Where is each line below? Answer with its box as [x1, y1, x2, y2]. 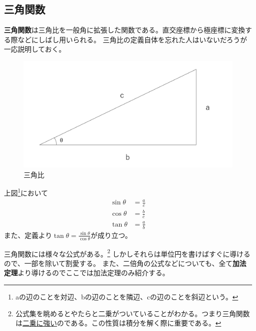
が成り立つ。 [91, 230, 132, 240]
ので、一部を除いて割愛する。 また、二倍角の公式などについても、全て [4, 258, 233, 268]
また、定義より [4, 230, 52, 240]
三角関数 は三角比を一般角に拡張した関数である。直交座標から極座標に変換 [4, 25, 245, 35]
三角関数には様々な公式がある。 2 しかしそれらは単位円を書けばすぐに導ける [4, 247, 251, 259]
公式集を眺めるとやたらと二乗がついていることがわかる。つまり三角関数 [15, 308, 250, 318]
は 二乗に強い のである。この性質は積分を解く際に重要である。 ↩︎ [15, 318, 222, 328]
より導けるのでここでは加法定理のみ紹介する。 [18, 267, 169, 278]
